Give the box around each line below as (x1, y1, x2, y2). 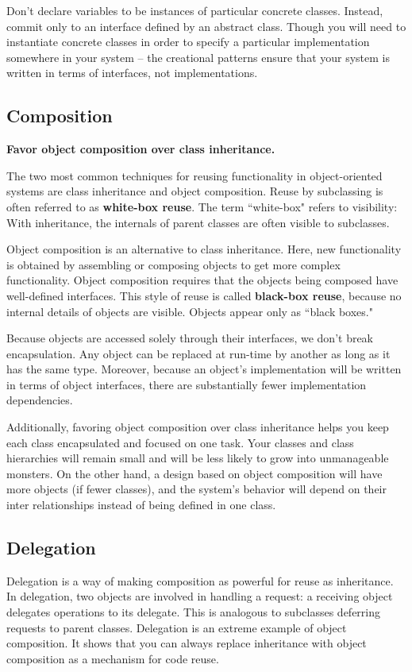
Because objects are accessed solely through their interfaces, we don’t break (6, 330, 374, 346)
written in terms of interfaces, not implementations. (6, 64, 258, 81)
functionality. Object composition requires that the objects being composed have (6, 272, 399, 288)
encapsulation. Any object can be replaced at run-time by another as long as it (6, 345, 391, 361)
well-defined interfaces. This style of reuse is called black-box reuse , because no (6, 287, 402, 303)
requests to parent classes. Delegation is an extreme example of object (6, 619, 347, 635)
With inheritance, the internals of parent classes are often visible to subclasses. (6, 214, 390, 230)
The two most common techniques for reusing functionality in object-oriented (6, 167, 383, 183)
